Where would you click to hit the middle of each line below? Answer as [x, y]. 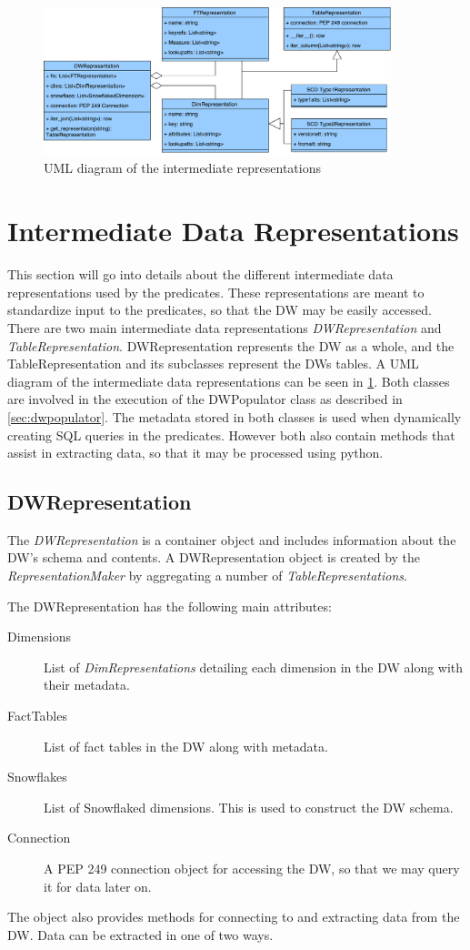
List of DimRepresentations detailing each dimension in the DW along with [254, 667]
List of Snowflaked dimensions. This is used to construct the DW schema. [249, 807]
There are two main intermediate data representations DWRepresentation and [225, 327]
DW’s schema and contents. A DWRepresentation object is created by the [214, 557]
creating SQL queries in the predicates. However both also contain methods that [231, 435]
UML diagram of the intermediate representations [183, 168]
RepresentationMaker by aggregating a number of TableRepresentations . [207, 576]
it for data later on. [98, 886]
